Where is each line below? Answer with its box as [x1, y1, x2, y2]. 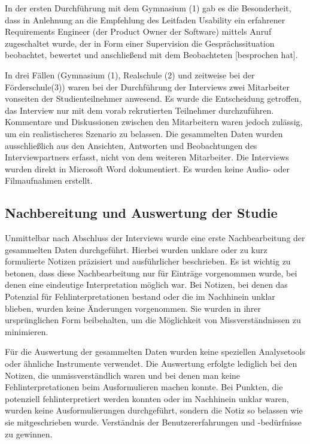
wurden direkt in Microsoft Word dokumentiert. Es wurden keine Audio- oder [5, 162, 290, 175]
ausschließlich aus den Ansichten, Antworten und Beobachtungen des [5, 139, 257, 151]
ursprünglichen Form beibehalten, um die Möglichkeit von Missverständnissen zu [5, 314, 301, 326]
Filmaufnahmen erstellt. [5, 174, 93, 187]
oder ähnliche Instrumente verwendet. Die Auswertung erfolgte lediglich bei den [5, 357, 297, 370]
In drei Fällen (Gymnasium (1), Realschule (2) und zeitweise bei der [5, 68, 255, 81]
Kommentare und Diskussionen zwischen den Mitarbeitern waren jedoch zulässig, [5, 115, 303, 128]
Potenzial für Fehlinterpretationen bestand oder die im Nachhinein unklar [5, 290, 275, 303]
